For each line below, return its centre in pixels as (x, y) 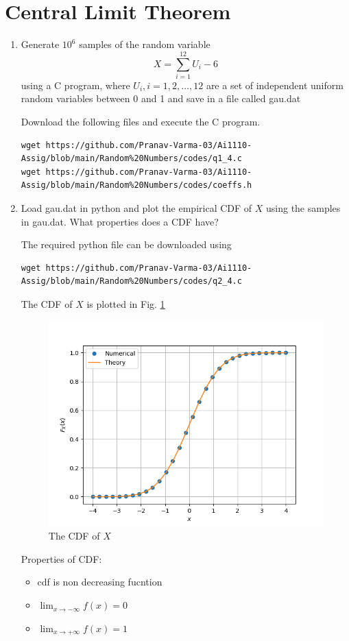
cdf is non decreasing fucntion (100, 582)
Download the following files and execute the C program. (141, 122)
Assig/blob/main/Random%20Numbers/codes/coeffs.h (136, 185)
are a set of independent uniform (275, 85)
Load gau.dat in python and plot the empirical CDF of (136, 208)
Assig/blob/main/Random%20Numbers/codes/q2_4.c (131, 281)
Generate (40, 44)
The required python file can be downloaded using (126, 244)
